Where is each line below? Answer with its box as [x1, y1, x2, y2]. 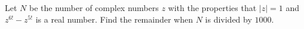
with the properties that [168, 2, 257, 13]
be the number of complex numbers [29, 2, 159, 13]
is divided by [205, 13, 252, 25]
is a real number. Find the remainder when [35, 13, 193, 25]
